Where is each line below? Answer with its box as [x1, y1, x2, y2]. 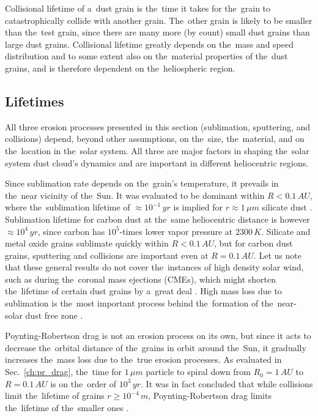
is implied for [173, 201, 223, 214]
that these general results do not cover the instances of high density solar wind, [5, 261, 304, 273]
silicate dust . [262, 201, 312, 214]
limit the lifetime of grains [5, 389, 105, 402]
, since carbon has [37, 225, 105, 237]
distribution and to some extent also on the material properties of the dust [5, 50, 288, 62]
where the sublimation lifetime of [5, 201, 130, 214]
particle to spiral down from [146, 365, 251, 378]
